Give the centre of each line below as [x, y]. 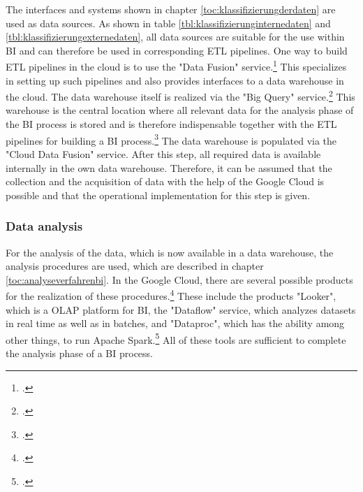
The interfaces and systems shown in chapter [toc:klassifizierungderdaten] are [171, 9]
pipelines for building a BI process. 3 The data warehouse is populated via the [171, 139]
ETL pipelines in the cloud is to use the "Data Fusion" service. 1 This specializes [176, 66]
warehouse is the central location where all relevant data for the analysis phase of [180, 110]
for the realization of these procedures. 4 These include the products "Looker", [171, 295]
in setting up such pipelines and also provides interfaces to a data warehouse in [175, 80]
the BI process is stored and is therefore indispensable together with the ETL [171, 124]
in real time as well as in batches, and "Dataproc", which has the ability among [175, 323]
